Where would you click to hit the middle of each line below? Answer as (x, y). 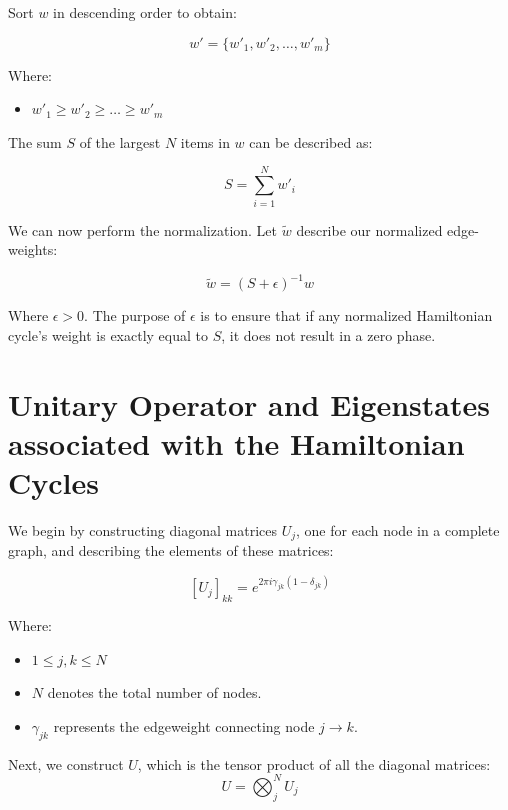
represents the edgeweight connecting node (184, 725)
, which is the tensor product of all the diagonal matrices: (314, 763)
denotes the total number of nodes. (154, 692)
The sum (35, 141)
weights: (33, 249)
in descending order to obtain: (145, 12)
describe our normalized (369, 229)
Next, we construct (66, 763)
